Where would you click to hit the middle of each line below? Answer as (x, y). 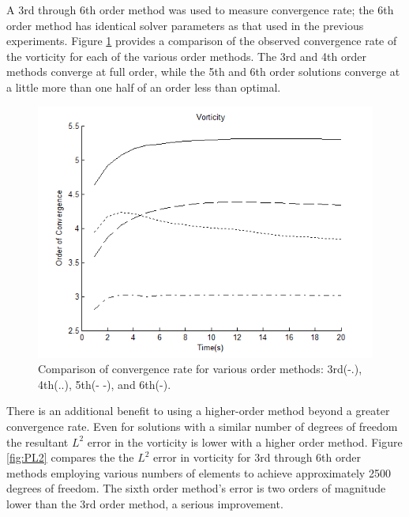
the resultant (38, 442)
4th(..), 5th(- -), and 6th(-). (105, 384)
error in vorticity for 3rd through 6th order (257, 457)
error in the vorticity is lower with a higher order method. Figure (245, 442)
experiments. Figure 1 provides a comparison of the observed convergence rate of (202, 41)
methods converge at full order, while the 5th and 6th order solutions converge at (203, 72)
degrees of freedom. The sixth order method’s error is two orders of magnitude (196, 488)
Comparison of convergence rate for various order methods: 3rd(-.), (200, 369)
